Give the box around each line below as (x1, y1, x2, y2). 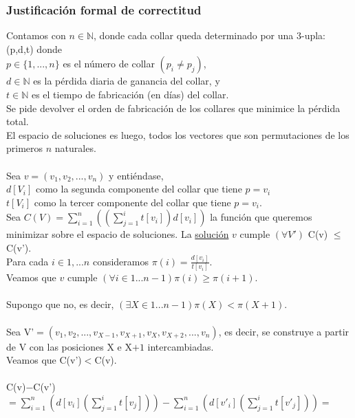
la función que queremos (210, 210, 312, 224)
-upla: (301, 28, 326, 43)
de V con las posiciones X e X (6, 339, 132, 353)
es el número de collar (63, 56, 155, 71)
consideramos (92, 254, 149, 268)
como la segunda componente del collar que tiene (35, 181, 242, 196)
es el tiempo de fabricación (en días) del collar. (31, 87, 229, 101)
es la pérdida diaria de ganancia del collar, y (33, 74, 220, 88)
